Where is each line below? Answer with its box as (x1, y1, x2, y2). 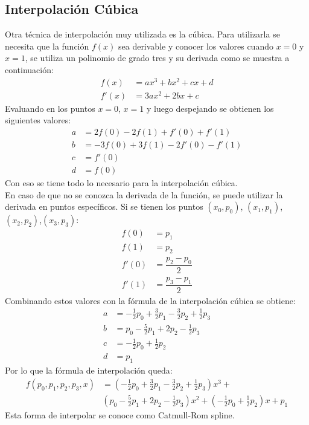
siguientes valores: (5, 114, 71, 126)
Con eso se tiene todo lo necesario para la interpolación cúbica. (5, 177, 238, 189)
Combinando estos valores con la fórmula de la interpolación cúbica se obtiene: (5, 294, 296, 307)
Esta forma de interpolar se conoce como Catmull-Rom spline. (5, 408, 235, 421)
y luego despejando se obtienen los (146, 102, 274, 114)
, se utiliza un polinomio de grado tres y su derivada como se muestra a (25, 51, 290, 64)
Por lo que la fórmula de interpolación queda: (5, 364, 173, 377)
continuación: (5, 63, 54, 76)
